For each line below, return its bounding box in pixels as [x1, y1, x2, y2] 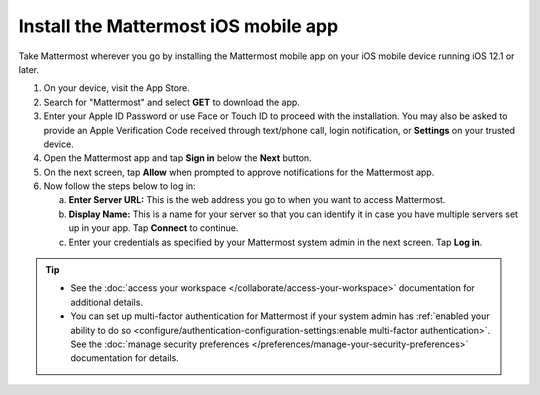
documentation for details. [70, 352, 179, 364]
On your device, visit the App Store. [43, 82, 190, 94]
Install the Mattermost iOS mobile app [18, 15, 339, 37]
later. [18, 63, 40, 75]
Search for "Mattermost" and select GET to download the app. [43, 96, 300, 108]
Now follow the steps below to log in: [43, 180, 196, 192]
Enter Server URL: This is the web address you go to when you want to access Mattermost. [68, 194, 446, 206]
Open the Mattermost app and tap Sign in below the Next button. [43, 152, 312, 164]
